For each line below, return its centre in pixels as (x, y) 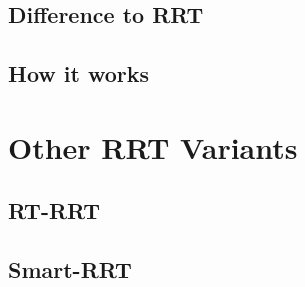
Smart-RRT (70, 269)
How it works (79, 73)
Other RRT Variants (153, 146)
